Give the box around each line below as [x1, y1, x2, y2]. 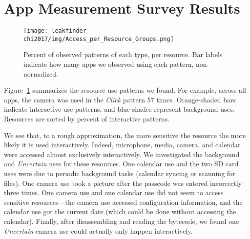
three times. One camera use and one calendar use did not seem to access [4, 187, 224, 198]
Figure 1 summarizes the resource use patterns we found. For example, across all [4, 85, 246, 95]
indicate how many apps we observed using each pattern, [23, 59, 194, 69]
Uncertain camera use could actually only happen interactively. [4, 225, 193, 236]
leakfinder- [51, 27, 90, 35]
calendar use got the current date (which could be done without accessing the [4, 206, 236, 217]
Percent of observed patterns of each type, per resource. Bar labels [23, 49, 223, 60]
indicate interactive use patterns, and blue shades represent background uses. [4, 104, 235, 114]
